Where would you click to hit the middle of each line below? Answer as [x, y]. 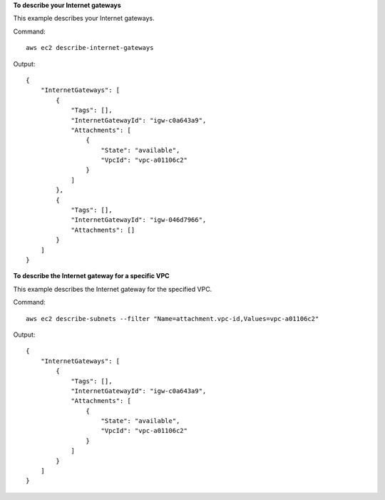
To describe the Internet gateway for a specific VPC [92, 276]
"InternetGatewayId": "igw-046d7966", [139, 220]
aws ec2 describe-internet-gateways [90, 48]
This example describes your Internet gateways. [84, 19]
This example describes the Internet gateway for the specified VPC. [113, 289]
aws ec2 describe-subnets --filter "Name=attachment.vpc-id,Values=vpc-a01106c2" [173, 318]
